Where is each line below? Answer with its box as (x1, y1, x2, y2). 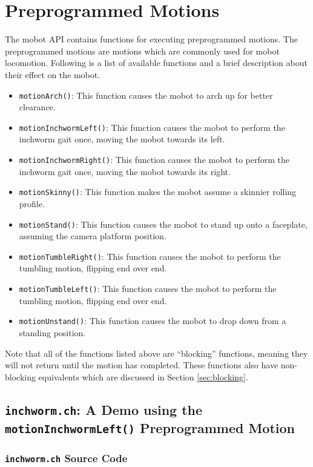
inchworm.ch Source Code (5, 450, 128, 465)
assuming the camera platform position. (19, 230, 166, 242)
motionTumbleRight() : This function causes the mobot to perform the (19, 250, 281, 262)
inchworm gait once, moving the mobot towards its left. (19, 133, 225, 145)
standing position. (19, 326, 86, 339)
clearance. (19, 101, 56, 113)
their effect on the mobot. (5, 68, 100, 81)
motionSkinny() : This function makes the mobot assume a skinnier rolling (19, 185, 297, 198)
